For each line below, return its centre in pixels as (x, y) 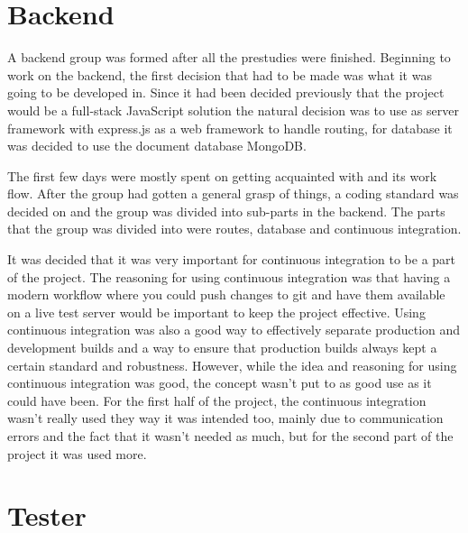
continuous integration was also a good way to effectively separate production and (234, 330)
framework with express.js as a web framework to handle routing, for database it (230, 128)
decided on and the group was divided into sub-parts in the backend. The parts (226, 211)
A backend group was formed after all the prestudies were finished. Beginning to (229, 57)
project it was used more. (77, 453)
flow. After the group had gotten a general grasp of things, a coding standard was (233, 193)
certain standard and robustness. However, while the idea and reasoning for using (232, 365)
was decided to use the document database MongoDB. (157, 146)
